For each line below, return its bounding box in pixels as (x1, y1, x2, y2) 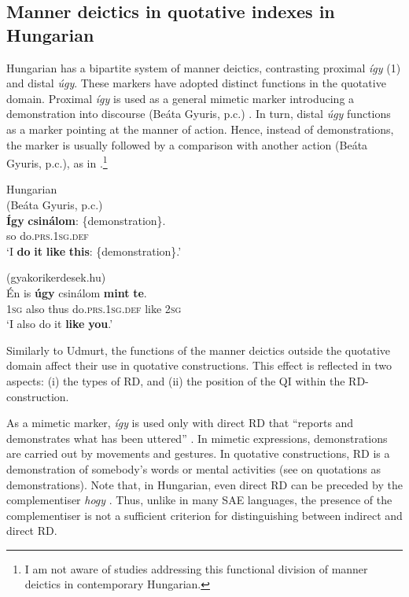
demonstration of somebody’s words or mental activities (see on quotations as (6, 460, 381, 477)
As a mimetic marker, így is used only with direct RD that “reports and (6, 415, 354, 431)
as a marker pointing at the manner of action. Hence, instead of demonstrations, (6, 120, 394, 137)
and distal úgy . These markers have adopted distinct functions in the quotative (6, 75, 386, 91)
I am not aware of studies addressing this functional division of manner (24, 560, 368, 577)
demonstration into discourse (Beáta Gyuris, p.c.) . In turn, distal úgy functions (6, 105, 391, 122)
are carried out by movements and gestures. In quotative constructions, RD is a (6, 445, 390, 462)
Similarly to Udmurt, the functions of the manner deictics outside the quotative (6, 341, 391, 358)
